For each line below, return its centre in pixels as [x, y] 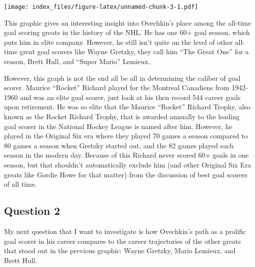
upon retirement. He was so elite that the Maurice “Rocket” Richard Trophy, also [127, 107]
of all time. [20, 184]
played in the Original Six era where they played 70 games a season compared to [126, 136]
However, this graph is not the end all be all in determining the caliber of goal [122, 78]
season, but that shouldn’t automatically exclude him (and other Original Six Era [128, 164]
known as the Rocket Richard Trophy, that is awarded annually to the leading [122, 116]
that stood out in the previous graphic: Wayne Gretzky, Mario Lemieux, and [120, 250]
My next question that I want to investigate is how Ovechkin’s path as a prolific [125, 231]
